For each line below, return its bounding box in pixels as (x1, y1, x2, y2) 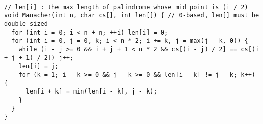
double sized (4, 20, 48, 27)
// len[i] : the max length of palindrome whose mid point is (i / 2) (4, 3, 248, 11)
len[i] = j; (18, 63, 59, 70)
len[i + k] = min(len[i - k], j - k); (25, 88, 157, 96)
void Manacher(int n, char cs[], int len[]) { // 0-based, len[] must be (4, 12, 259, 19)
